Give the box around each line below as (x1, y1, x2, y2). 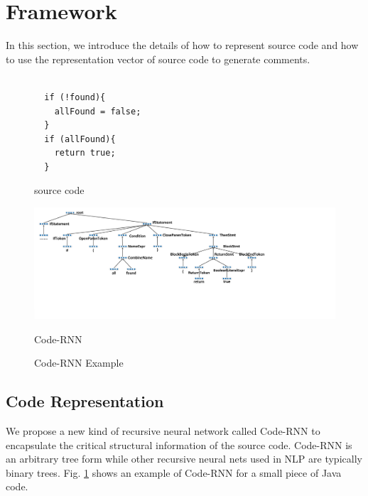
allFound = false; (54, 106, 141, 117)
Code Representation (6, 390, 164, 412)
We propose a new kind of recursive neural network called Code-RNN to (6, 423, 320, 438)
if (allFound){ (44, 134, 116, 144)
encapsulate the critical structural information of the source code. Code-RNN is (6, 437, 352, 452)
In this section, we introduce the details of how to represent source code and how (6, 38, 359, 53)
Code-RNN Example (34, 355, 124, 370)
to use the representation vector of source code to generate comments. (6, 51, 310, 66)
